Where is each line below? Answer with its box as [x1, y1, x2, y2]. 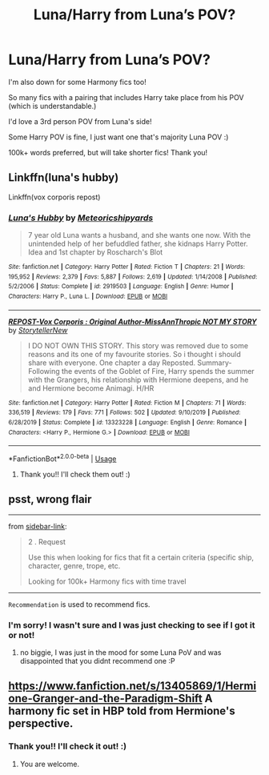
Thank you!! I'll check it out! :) [8, 741, 126, 752]
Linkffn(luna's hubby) [8, 171, 119, 185]
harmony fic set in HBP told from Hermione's [8, 705, 235, 718]
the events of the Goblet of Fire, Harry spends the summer [61, 366, 255, 375]
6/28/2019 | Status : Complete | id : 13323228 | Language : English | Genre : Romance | [8, 418, 247, 426]
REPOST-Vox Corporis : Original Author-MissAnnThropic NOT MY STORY [8, 316, 258, 326]
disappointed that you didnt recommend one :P [19, 657, 175, 666]
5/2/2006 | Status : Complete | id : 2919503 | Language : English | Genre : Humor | [8, 283, 234, 291]
